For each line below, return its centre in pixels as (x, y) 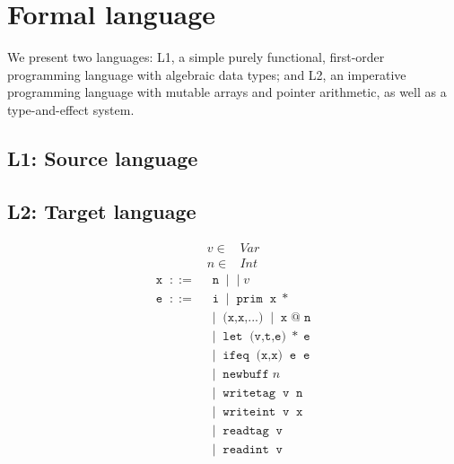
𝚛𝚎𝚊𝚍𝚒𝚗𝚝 (246, 449)
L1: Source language (103, 158)
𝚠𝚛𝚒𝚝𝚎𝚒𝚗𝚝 (249, 411)
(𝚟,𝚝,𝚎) (268, 336)
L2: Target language (102, 210)
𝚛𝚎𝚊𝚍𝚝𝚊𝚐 (246, 430)
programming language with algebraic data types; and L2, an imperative (207, 74)
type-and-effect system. (71, 109)
